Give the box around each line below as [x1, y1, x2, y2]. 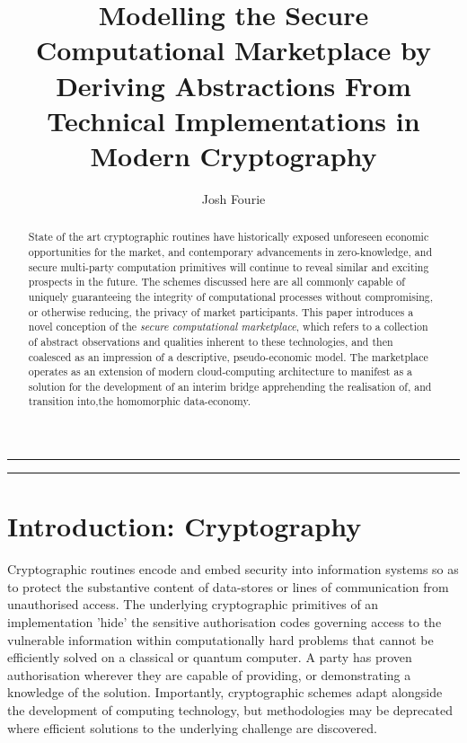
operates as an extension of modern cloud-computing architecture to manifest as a [28, 364, 412, 379]
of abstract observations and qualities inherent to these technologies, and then [28, 333, 393, 349]
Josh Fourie [201, 189, 266, 208]
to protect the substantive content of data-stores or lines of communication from [7, 577, 449, 596]
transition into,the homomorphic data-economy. [28, 394, 251, 409]
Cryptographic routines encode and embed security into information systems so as [7, 560, 459, 579]
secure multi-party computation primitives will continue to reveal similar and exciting [28, 259, 429, 274]
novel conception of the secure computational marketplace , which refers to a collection [28, 319, 428, 334]
